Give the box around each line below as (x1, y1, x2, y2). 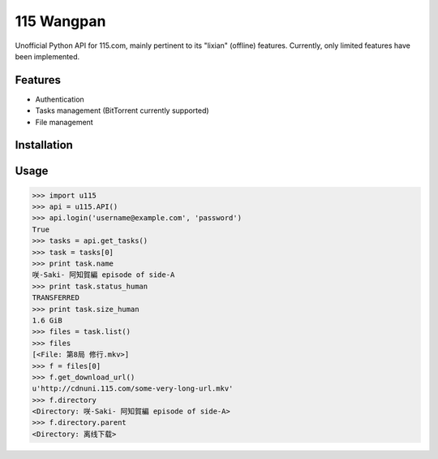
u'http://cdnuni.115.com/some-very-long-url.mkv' (32, 384, 234, 393)
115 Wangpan (15, 12, 106, 30)
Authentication (35, 94, 84, 104)
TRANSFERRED (32, 293, 80, 302)
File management (35, 117, 93, 127)
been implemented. (15, 51, 80, 61)
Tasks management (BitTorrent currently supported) (35, 106, 210, 115)
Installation (15, 138, 73, 152)
